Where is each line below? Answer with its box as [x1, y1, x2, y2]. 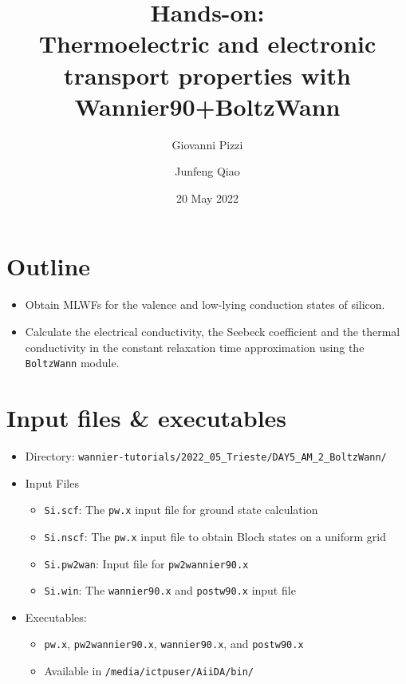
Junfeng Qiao [175, 163, 240, 180]
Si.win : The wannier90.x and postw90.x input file [44, 582, 296, 599]
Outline [6, 250, 91, 283]
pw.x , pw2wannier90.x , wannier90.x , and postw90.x [44, 635, 304, 652]
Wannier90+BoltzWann [74, 89, 341, 122]
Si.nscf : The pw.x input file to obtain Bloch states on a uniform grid [44, 528, 387, 544]
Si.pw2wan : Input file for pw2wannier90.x [44, 555, 249, 571]
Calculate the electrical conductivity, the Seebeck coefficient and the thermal [25, 323, 400, 339]
